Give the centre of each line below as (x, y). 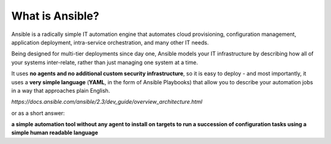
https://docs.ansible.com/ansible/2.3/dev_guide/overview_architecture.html (107, 102)
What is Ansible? (55, 16)
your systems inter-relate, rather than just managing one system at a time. (105, 62)
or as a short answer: (38, 113)
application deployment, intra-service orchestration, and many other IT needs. (110, 42)
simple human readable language (55, 133)
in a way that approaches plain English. (61, 90)
